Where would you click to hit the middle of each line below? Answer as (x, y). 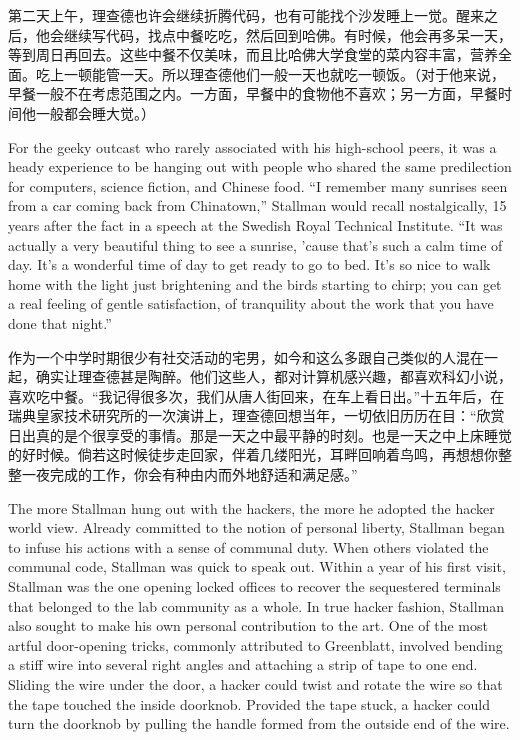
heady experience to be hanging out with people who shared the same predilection (260, 166)
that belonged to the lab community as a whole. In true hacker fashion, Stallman (256, 605)
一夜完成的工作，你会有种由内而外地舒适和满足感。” (189, 474)
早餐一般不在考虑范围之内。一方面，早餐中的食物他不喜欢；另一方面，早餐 (253, 93)
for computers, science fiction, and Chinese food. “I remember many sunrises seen (258, 185)
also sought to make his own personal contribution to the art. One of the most (248, 625)
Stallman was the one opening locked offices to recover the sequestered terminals (254, 586)
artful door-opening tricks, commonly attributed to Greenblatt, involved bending (255, 644)
